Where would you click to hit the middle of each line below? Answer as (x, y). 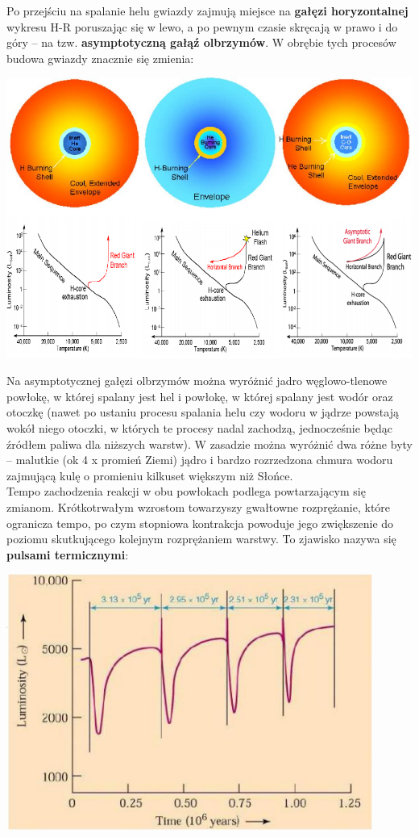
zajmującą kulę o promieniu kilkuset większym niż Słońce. (150, 475)
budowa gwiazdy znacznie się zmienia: (100, 58)
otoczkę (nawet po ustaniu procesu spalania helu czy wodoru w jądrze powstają (203, 412)
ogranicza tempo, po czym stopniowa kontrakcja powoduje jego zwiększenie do (200, 523)
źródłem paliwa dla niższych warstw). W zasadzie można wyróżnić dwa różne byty (209, 444)
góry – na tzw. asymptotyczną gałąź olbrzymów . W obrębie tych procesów (201, 42)
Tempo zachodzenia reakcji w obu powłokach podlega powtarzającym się (186, 491)
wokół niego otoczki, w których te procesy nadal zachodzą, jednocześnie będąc (199, 427)
